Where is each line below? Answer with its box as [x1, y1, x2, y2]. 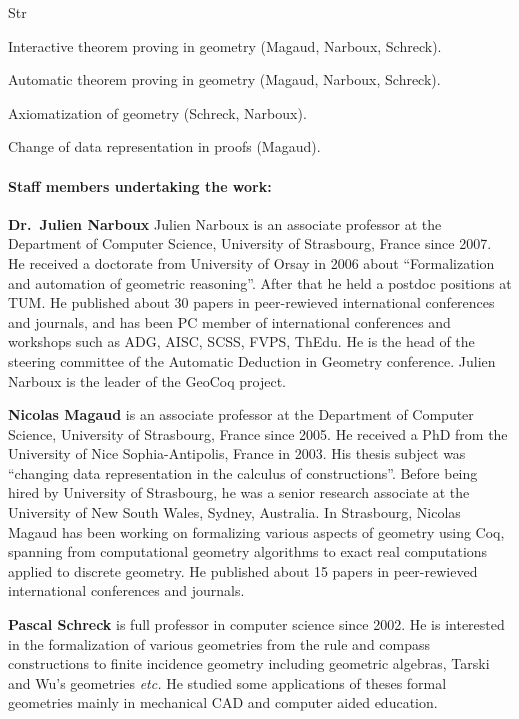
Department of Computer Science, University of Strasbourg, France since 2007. [8, 233, 492, 254]
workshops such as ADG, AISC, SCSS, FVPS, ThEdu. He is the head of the [8, 331, 475, 352]
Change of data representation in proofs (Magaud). [8, 136, 321, 157]
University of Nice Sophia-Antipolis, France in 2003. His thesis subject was [8, 443, 466, 464]
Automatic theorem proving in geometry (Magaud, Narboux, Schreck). [8, 69, 441, 90]
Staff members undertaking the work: [8, 175, 272, 196]
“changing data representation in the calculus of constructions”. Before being [8, 462, 478, 483]
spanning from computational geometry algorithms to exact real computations [8, 541, 488, 562]
